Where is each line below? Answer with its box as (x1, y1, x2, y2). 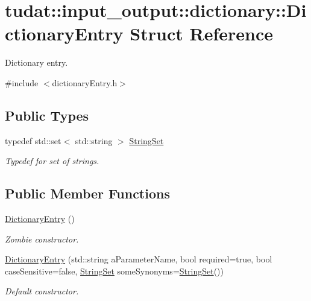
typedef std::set (5, 134, 61, 147)
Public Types (5, 106, 89, 124)
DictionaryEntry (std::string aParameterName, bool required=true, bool (5, 253, 272, 265)
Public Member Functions (5, 184, 170, 203)
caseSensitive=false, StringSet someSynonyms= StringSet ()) (5, 264, 224, 277)
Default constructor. (5, 285, 79, 297)
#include (5, 76, 39, 89)
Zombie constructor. (5, 232, 79, 245)
